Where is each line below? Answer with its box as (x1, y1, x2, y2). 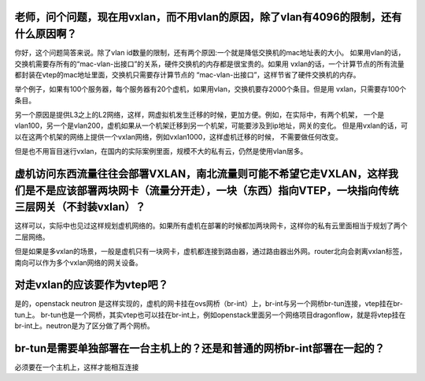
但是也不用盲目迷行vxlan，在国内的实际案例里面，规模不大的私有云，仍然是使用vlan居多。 (14, 147, 308, 156)
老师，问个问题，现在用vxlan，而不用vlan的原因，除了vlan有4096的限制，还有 (14, 10, 402, 24)
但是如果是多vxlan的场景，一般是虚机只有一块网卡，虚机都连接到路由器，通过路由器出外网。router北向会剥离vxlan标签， (14, 247, 407, 256)
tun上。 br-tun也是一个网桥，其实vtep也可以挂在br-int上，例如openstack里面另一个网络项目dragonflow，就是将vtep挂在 (14, 310, 406, 319)
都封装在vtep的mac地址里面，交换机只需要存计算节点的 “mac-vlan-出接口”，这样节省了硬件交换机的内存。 (14, 69, 361, 79)
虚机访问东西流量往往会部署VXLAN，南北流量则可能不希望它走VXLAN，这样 (14, 167, 389, 181)
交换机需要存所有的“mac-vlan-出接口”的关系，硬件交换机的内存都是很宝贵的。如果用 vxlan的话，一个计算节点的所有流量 (14, 59, 405, 69)
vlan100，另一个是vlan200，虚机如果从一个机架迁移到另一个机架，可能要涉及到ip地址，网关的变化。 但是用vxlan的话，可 (14, 121, 408, 130)
